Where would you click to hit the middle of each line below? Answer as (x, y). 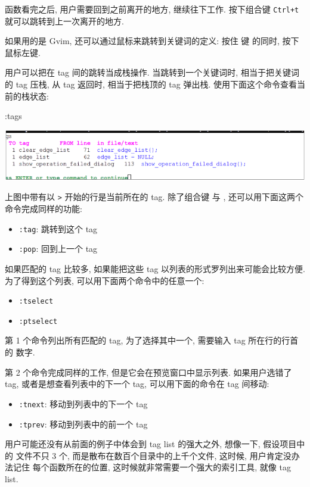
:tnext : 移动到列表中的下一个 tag (83, 403)
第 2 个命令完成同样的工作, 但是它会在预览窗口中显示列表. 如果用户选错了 (148, 372)
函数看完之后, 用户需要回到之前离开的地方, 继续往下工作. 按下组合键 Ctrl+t (152, 9)
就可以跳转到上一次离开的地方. (64, 21)
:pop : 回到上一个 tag (58, 249)
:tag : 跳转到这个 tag (58, 228)
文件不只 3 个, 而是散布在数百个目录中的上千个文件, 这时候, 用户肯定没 (154, 455)
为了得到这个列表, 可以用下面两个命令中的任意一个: (105, 280)
